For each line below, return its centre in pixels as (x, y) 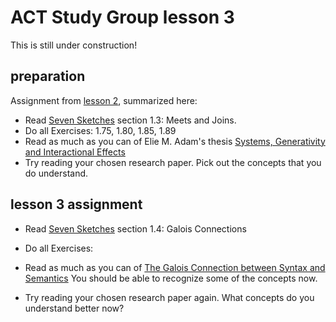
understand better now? (74, 308)
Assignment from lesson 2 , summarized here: (104, 100)
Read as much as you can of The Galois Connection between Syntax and (175, 267)
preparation (48, 76)
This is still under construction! (74, 45)
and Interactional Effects (75, 152)
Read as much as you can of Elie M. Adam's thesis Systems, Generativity (175, 141)
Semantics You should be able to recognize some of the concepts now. (171, 278)
